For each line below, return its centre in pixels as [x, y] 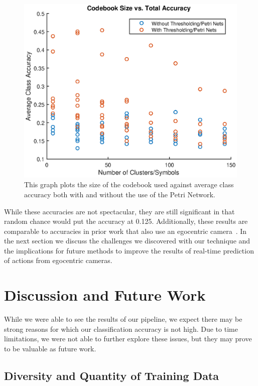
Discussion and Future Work [105, 295]
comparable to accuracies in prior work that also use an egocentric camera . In [125, 231]
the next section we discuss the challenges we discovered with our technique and [127, 241]
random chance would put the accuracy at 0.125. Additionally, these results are [126, 221]
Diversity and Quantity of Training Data [112, 375]
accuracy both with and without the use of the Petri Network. [120, 194]
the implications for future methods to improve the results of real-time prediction [129, 250]
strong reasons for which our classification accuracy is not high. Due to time [121, 329]
